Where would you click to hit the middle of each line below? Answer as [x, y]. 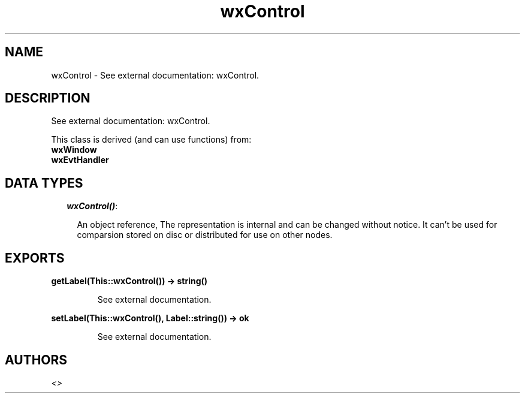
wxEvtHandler [80, 160]
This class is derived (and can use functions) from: [151, 140]
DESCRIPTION [48, 98]
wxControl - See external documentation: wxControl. [155, 75]
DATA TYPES [44, 183]
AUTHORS [36, 360]
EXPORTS [35, 258]
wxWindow [74, 150]
